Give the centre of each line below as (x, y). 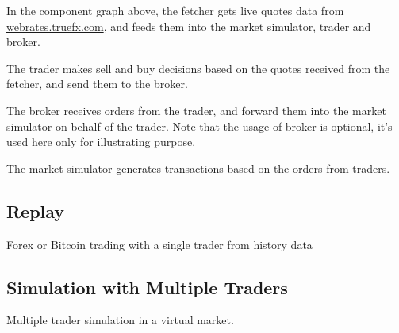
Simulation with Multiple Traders (147, 287)
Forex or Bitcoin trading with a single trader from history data (159, 244)
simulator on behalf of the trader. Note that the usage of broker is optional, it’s (199, 126)
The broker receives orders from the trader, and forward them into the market (196, 110)
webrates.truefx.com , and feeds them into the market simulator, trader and (189, 26)
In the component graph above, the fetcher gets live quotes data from (175, 10)
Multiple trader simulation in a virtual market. (120, 320)
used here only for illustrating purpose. (101, 142)
